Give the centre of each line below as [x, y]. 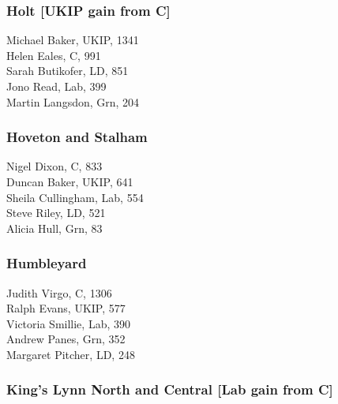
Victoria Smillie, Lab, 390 [68, 323]
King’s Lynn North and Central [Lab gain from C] [170, 389]
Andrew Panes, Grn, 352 [66, 339]
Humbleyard [47, 263]
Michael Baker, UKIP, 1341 [73, 40]
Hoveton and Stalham [77, 137]
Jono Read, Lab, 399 [56, 86]
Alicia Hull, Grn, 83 [54, 228]
